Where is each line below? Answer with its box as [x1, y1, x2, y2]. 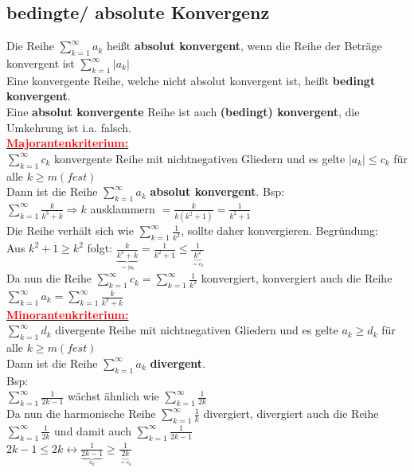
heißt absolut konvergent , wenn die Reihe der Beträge [106, 37, 382, 54]
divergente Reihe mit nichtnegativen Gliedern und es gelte [55, 322, 338, 338]
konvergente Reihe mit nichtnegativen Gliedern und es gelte [54, 150, 346, 166]
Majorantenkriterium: [6, 135, 129, 151]
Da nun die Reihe [6, 270, 92, 287]
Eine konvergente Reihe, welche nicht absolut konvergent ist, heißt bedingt [6, 72, 376, 88]
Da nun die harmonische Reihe [6, 405, 156, 422]
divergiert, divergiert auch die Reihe [203, 405, 379, 422]
